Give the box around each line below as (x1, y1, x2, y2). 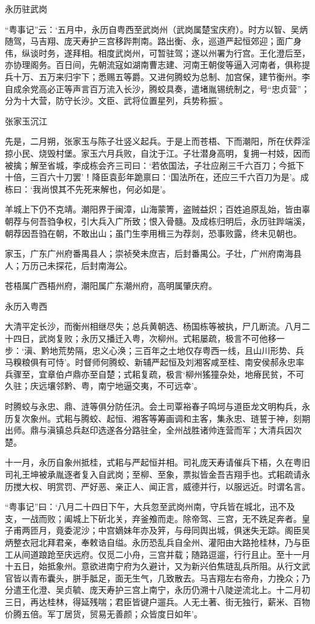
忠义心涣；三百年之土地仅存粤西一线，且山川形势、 (91, 344, 296, 356)
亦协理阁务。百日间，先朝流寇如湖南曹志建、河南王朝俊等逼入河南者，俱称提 (5, 58, 310, 71)
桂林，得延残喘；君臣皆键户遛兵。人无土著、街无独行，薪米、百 (47, 595, 302, 608)
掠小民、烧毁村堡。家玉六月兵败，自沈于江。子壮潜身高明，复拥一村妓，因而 (5, 146, 310, 159)
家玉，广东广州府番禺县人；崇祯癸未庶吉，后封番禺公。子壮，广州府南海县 (5, 247, 302, 260)
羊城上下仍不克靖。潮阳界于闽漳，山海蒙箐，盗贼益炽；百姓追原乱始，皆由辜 (5, 203, 310, 215)
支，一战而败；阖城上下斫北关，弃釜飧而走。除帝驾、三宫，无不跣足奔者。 (5, 512, 302, 524)
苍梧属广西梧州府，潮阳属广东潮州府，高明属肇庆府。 (5, 279, 217, 292)
